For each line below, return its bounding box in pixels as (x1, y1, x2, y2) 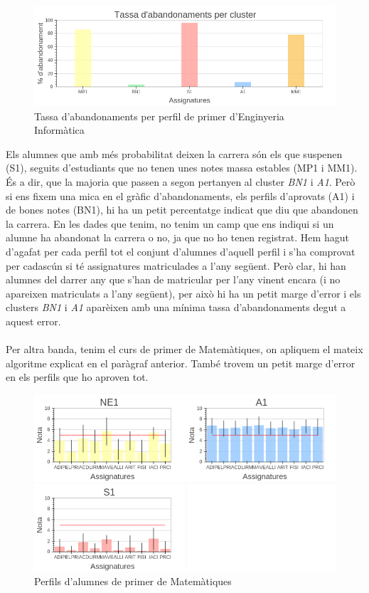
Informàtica (34, 122, 85, 137)
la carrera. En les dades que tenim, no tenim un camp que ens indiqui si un (6, 216, 334, 231)
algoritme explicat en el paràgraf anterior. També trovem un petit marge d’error (6, 355, 355, 370)
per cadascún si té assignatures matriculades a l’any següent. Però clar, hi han (6, 258, 346, 273)
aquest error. (6, 313, 61, 328)
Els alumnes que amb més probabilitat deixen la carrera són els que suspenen (6, 146, 343, 161)
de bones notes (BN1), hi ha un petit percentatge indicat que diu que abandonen (6, 202, 358, 217)
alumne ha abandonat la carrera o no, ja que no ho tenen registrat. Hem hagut (6, 230, 349, 245)
